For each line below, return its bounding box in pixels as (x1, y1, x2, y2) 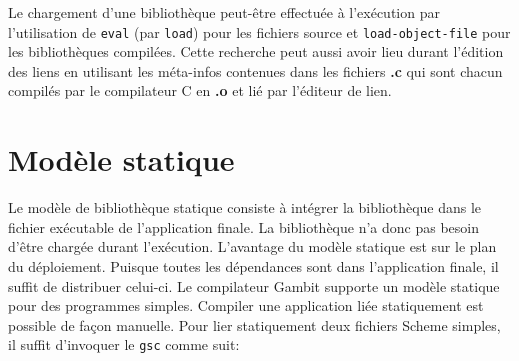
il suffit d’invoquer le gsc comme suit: (8, 334, 240, 355)
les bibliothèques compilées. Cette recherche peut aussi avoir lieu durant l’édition (8, 41, 504, 62)
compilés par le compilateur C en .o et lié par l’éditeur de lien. (8, 80, 392, 101)
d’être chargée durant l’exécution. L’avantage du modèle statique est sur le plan (8, 236, 497, 257)
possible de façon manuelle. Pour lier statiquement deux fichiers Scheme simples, (8, 314, 501, 335)
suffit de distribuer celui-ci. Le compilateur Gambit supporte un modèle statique (8, 275, 500, 296)
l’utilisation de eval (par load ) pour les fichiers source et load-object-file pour (8, 21, 511, 42)
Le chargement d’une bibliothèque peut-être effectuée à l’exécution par (8, 2, 440, 22)
